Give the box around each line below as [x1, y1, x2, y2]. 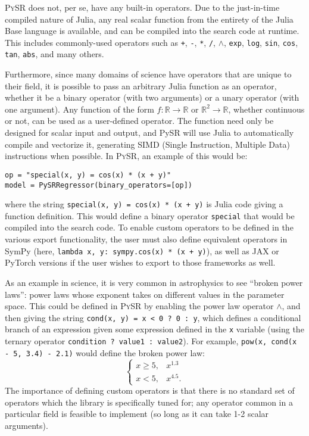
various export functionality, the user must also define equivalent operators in [5, 233, 288, 245]
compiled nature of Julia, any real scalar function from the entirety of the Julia [5, 13, 294, 25]
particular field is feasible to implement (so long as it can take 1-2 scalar [5, 407, 269, 420]
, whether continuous [228, 102, 305, 115]
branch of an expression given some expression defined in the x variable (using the [5, 323, 304, 335]
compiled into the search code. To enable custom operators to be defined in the [5, 221, 294, 233]
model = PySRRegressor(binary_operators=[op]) [5, 180, 192, 189]
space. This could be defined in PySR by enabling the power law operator [5, 300, 274, 312]
